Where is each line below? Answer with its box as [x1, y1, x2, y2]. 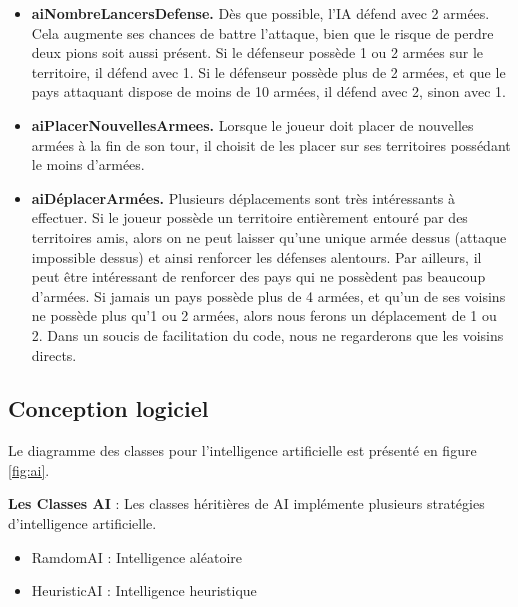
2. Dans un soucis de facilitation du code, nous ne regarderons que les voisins [31, 324, 504, 345]
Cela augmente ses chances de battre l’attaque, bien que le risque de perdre [31, 22, 494, 43]
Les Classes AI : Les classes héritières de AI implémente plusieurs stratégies [8, 493, 485, 514]
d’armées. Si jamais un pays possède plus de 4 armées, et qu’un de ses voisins [31, 285, 506, 306]
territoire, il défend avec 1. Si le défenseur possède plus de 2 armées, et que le [31, 61, 506, 82]
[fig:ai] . [8, 459, 50, 480]
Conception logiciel [8, 393, 209, 424]
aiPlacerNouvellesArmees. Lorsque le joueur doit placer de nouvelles [31, 114, 474, 135]
